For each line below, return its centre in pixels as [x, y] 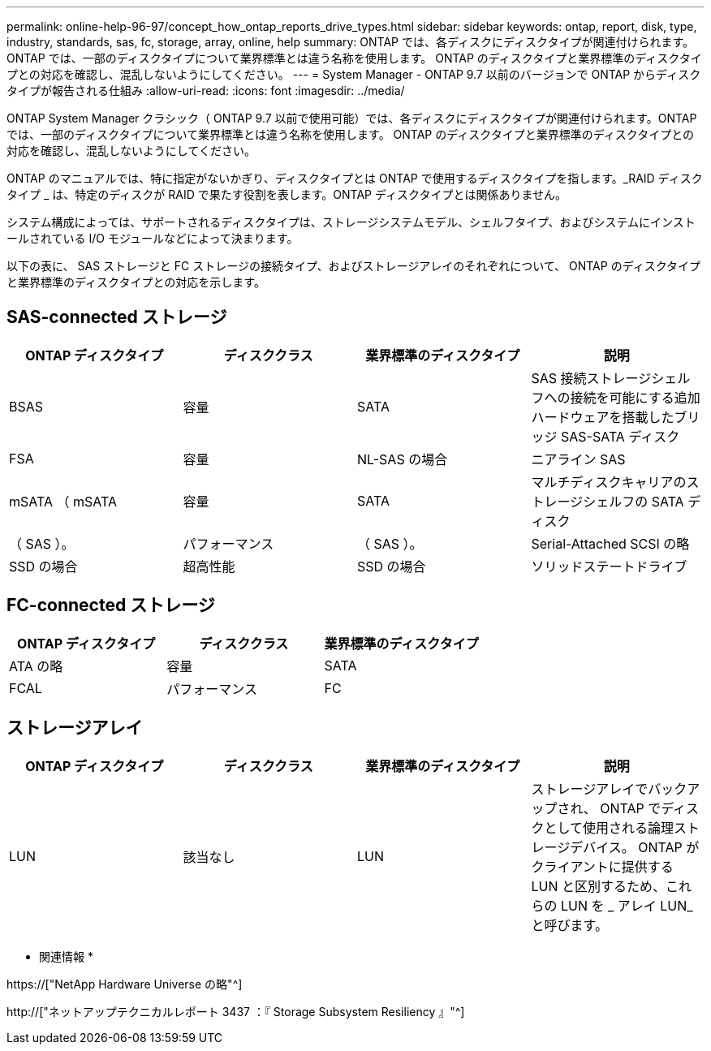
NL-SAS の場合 [403, 459]
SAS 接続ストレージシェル [611, 378]
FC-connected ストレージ [111, 605]
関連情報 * [66, 956]
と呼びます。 [569, 925]
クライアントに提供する [602, 866]
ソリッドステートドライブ [609, 566]
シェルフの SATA [633, 501]
